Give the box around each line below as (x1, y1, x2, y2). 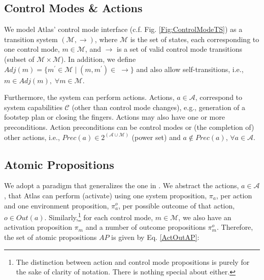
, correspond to (195, 92, 243, 102)
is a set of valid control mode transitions (117, 44, 242, 54)
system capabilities (4, 101, 62, 112)
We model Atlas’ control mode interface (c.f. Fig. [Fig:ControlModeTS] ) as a (4, 24, 243, 34)
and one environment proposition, (4, 200, 109, 211)
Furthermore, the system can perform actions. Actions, (4, 92, 175, 102)
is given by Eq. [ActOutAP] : (111, 231, 200, 242)
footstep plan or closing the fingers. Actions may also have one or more (4, 112, 225, 122)
